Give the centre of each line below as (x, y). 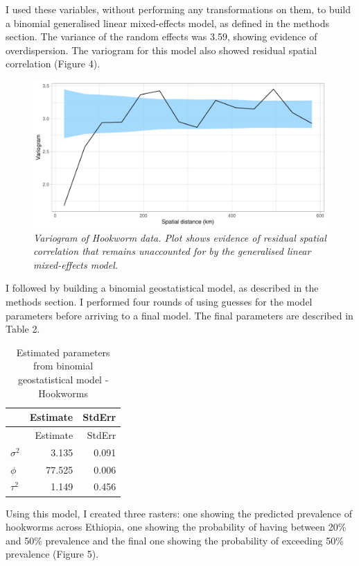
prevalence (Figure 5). (52, 554)
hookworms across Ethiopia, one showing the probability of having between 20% (176, 527)
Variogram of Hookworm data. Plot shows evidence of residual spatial (180, 237)
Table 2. (23, 329)
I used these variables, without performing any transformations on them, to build (178, 9)
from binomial (63, 366)
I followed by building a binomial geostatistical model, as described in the (162, 288)
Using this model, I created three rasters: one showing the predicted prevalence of (179, 513)
